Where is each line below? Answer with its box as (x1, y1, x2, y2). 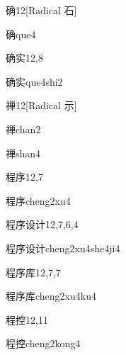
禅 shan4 (6, 145, 41, 160)
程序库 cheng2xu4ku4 (6, 288, 96, 303)
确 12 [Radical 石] (6, 3, 77, 17)
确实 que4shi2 (6, 74, 63, 89)
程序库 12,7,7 (6, 264, 61, 279)
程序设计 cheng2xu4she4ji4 (6, 240, 120, 255)
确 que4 (6, 26, 36, 41)
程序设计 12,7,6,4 (6, 217, 79, 232)
